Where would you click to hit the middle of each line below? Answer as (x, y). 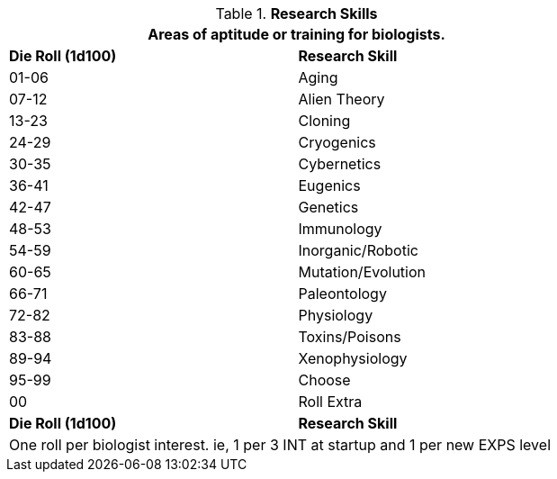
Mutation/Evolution (362, 272)
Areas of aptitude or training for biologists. (296, 34)
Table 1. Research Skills (296, 14)
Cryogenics (337, 142)
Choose (324, 380)
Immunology (340, 229)
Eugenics (329, 185)
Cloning (324, 121)
